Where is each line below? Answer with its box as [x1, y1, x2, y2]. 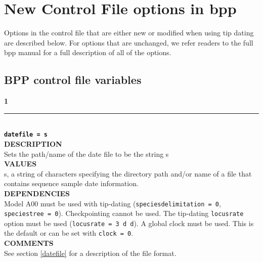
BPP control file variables [4, 72, 142, 88]
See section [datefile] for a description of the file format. [4, 247, 177, 258]
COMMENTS [4, 238, 54, 248]
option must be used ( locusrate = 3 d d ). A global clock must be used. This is [4, 217, 254, 228]
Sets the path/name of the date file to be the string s [4, 148, 169, 159]
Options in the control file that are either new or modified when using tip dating [4, 27, 254, 38]
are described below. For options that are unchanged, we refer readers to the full [4, 37, 253, 48]
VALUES [4, 158, 37, 169]
